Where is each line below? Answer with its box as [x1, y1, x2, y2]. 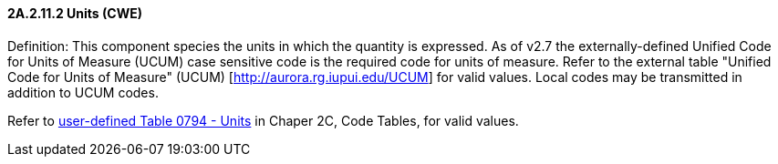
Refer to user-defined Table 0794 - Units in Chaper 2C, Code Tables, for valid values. [7, 112, 519, 128]
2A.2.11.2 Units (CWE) [7, 5, 142, 21]
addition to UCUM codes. [7, 84, 159, 100]
